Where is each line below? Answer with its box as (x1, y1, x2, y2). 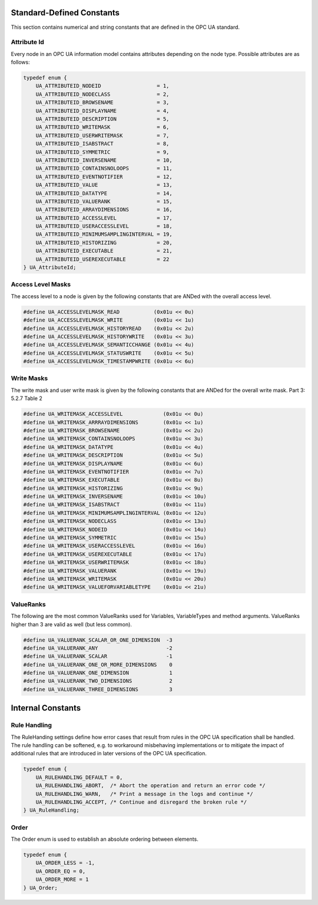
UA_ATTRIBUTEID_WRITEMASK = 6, (35, 124, 170, 131)
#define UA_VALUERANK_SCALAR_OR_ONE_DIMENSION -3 (23, 636, 173, 643)
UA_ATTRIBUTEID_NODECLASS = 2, (35, 91, 170, 97)
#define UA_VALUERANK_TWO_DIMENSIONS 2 (23, 678, 173, 685)
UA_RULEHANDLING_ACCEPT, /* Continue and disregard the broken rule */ (35, 798, 247, 805)
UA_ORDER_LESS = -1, (35, 860, 95, 866)
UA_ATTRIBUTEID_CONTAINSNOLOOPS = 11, (35, 165, 173, 172)
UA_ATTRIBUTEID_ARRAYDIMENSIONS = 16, (35, 206, 173, 213)
